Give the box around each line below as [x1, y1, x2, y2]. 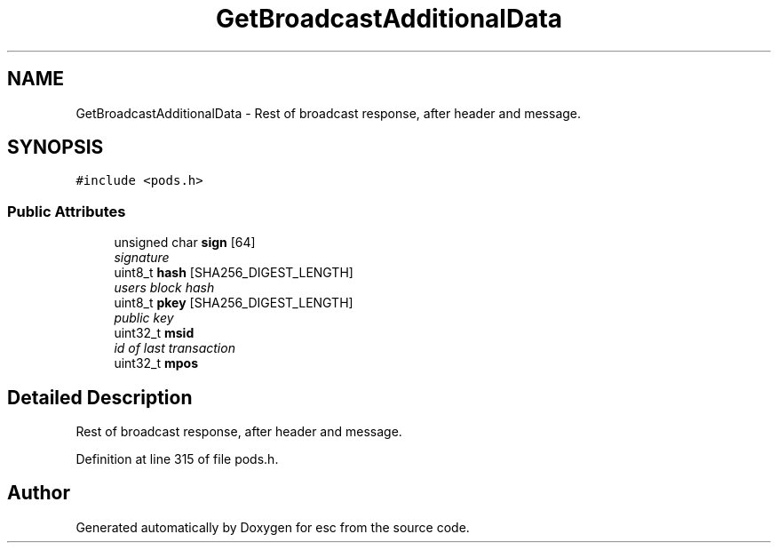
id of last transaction [114, 340, 235, 356]
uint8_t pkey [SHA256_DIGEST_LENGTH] [114, 295, 353, 311]
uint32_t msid [114, 325, 194, 341]
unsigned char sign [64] [114, 235, 256, 251]
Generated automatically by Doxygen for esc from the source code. [75, 519, 470, 535]
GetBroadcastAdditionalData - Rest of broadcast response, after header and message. [75, 105, 582, 121]
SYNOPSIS [7, 136, 104, 159]
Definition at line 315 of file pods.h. [75, 451, 279, 467]
